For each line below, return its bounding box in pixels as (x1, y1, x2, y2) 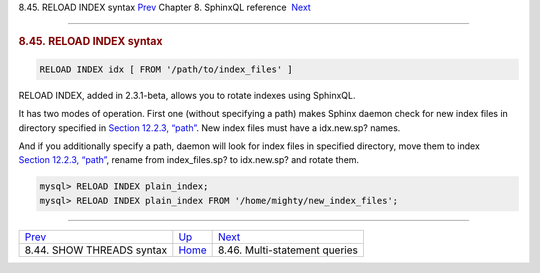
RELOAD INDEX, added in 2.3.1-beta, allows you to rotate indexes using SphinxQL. (18, 89, 356, 101)
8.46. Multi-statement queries (217, 243, 359, 257)
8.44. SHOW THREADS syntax (24, 243, 168, 257)
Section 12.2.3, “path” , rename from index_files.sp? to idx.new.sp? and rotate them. (18, 154, 360, 166)
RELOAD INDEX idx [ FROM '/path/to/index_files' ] (39, 63, 294, 75)
